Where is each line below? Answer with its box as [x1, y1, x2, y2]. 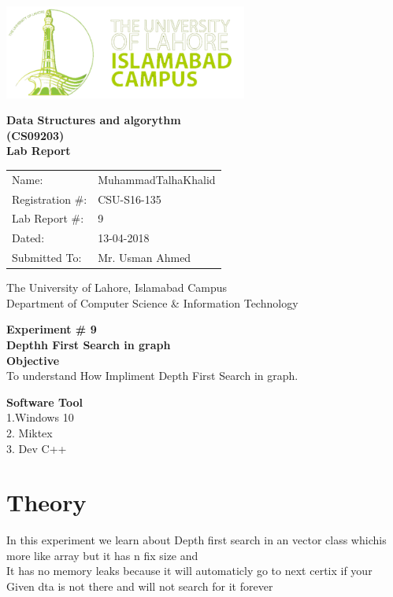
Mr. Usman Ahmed [98, 249, 191, 266]
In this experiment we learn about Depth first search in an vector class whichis [6, 532, 387, 548]
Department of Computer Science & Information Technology [6, 294, 298, 311]
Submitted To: [12, 249, 82, 266]
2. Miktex [6, 424, 53, 440]
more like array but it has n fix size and [6, 547, 198, 563]
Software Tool [6, 393, 83, 410]
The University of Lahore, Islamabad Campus [6, 279, 228, 296]
